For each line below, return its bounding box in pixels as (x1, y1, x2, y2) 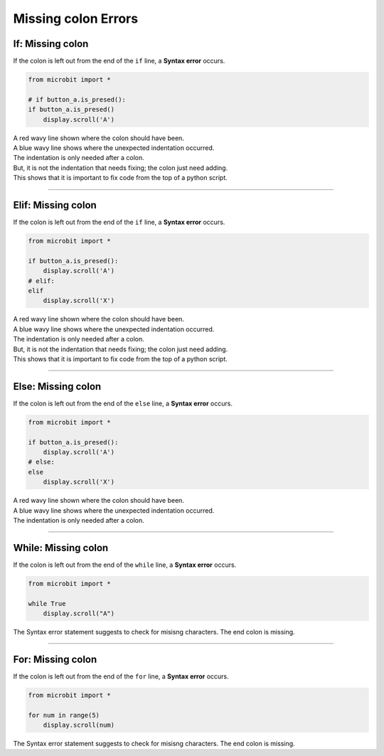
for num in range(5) (28, 711, 100, 719)
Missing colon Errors (13, 11, 139, 26)
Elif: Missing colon (13, 199, 97, 211)
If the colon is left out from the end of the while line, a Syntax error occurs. (13, 560, 237, 569)
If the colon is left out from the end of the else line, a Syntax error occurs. (13, 399, 233, 408)
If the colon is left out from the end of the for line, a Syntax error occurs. (13, 672, 229, 681)
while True (28, 600, 66, 607)
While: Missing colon (13, 541, 109, 554)
